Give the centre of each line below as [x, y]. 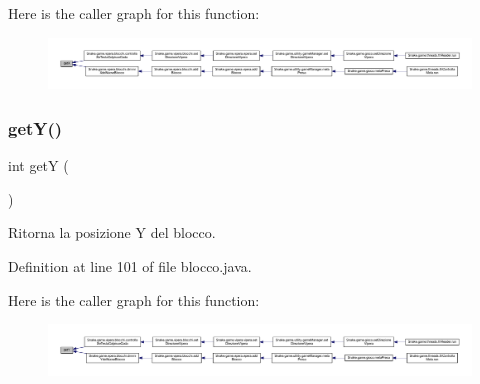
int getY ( [38, 165]
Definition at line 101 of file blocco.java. [130, 265]
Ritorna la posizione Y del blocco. [112, 232]
